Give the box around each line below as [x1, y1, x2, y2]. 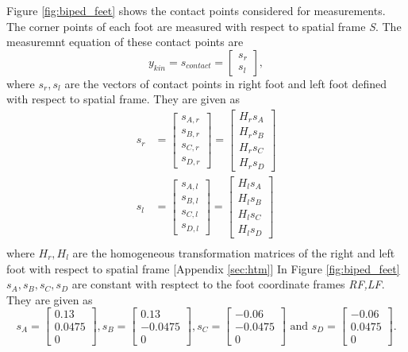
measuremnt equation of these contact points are [6, 33, 244, 50]
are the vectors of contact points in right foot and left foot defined [64, 75, 387, 91]
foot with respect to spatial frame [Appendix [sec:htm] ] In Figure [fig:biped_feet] [6, 260, 400, 277]
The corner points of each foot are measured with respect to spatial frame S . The [6, 17, 402, 34]
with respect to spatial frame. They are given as [6, 91, 240, 107]
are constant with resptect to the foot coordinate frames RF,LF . [71, 276, 385, 292]
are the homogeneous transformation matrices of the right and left [72, 244, 395, 261]
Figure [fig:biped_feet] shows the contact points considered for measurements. [6, 2, 386, 18]
